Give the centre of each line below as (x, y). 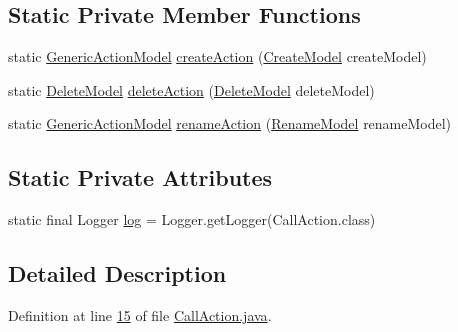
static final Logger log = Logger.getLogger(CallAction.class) (192, 219)
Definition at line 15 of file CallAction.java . (140, 314)
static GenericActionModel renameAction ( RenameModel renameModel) (230, 123)
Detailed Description (117, 273)
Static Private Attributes (140, 177)
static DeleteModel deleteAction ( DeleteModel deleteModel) (191, 89)
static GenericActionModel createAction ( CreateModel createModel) (217, 56)
